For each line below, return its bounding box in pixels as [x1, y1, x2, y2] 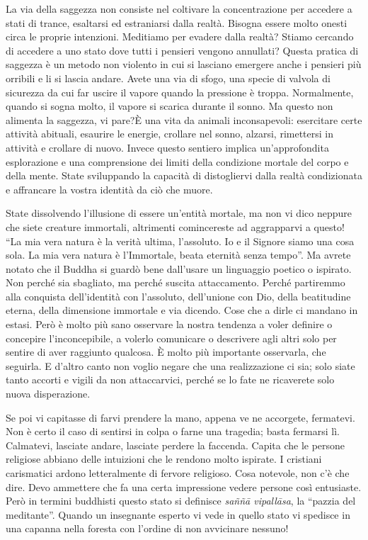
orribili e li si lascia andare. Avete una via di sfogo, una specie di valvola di [6, 70, 330, 85]
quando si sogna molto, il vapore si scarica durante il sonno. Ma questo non [6, 99, 333, 113]
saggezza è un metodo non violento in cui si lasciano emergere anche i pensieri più [6, 57, 362, 72]
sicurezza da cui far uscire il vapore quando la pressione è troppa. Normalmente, [6, 84, 354, 99]
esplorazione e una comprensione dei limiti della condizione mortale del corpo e [6, 154, 349, 169]
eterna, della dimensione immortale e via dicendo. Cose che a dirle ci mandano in [6, 303, 358, 317]
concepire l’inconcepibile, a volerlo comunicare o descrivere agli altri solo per [6, 330, 337, 345]
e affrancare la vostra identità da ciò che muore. [6, 181, 213, 196]
